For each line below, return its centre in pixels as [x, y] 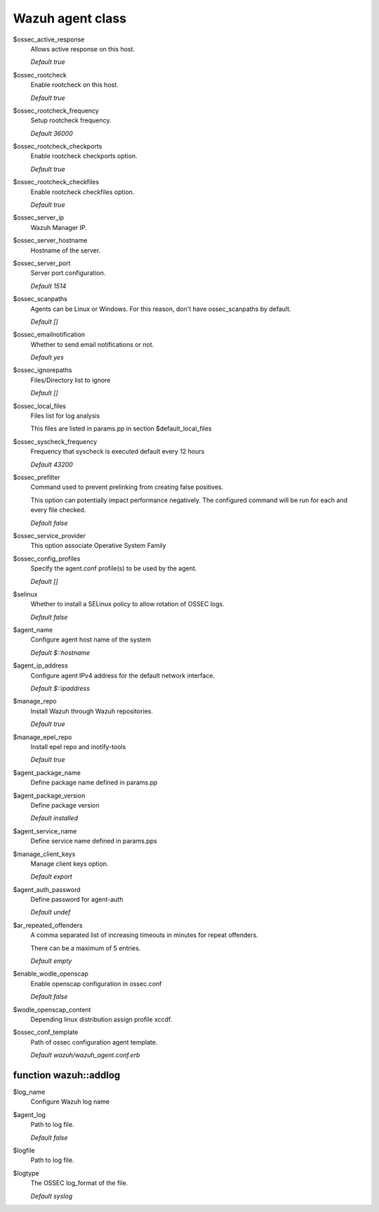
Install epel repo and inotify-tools [78, 746]
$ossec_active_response [49, 39]
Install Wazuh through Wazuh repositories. [92, 711]
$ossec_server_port [42, 263]
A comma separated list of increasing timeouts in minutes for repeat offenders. [145, 935]
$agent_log [29, 1114]
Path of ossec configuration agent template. [94, 1042]
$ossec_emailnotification [49, 335]
